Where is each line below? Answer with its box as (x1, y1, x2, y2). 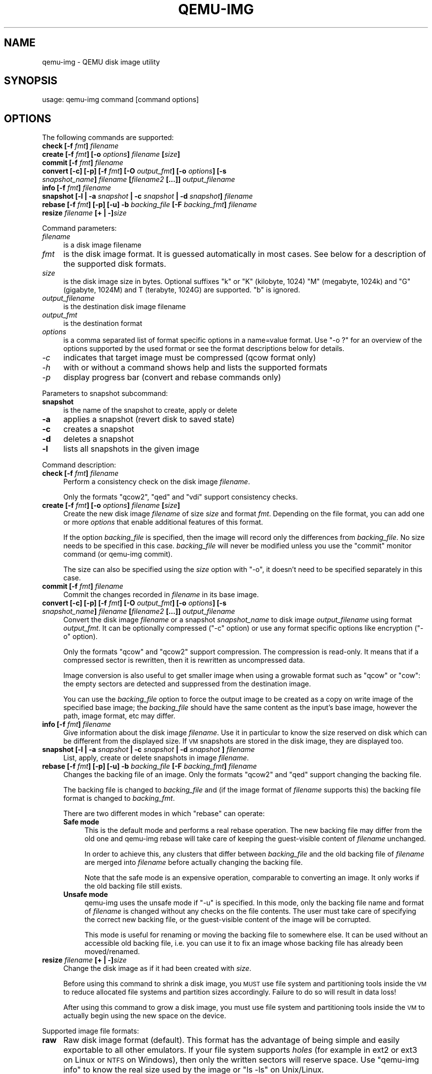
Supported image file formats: (42, 1027, 139, 1036)
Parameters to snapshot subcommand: (42, 389, 168, 398)
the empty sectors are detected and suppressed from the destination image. (63, 680, 311, 688)
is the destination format (63, 319, 143, 328)
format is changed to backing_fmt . (63, 794, 175, 803)
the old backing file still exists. (84, 882, 182, 891)
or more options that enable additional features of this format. (63, 518, 263, 527)
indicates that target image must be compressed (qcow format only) (63, 353, 316, 363)
